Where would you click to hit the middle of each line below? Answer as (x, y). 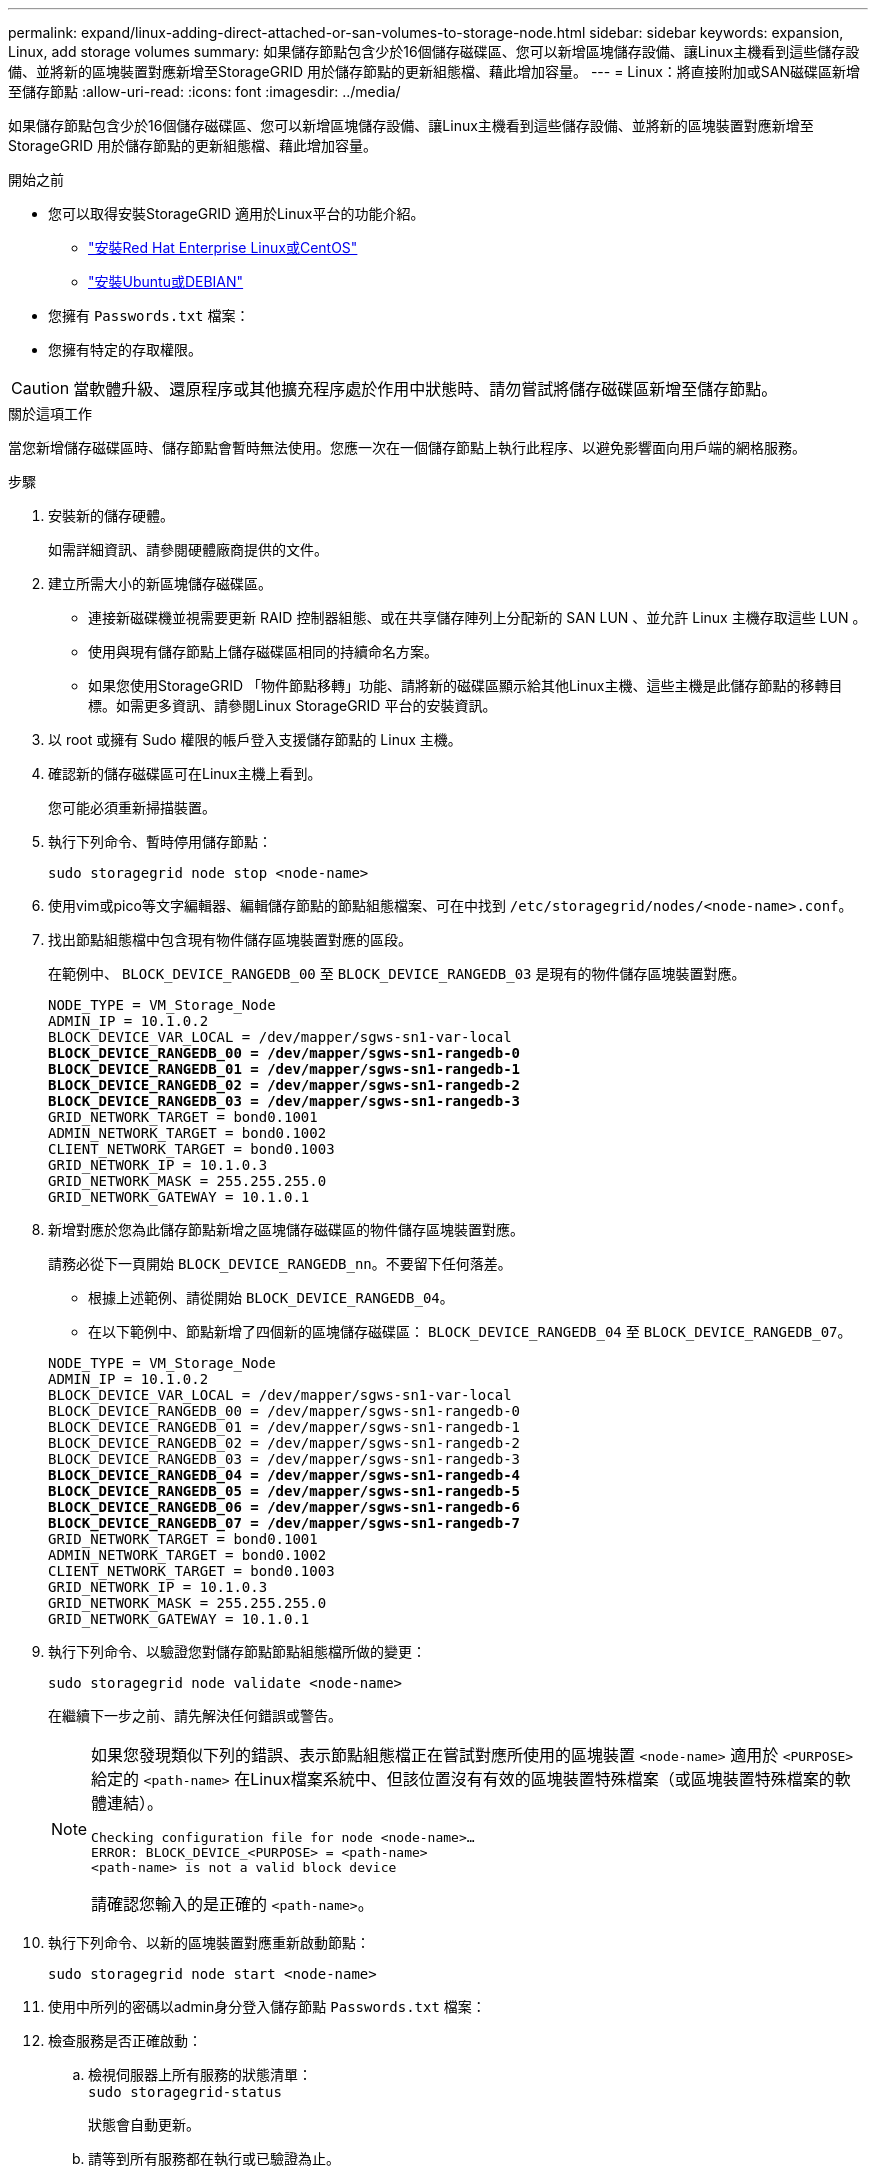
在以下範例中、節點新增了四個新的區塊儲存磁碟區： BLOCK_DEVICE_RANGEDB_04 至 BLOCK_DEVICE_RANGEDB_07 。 (470, 1331)
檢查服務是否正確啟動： (125, 2040)
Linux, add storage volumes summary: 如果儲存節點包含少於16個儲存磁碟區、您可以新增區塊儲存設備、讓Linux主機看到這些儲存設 (434, 51)
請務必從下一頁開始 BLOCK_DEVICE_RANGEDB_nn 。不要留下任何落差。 (280, 1263)
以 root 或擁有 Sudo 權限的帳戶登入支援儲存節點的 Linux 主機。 (255, 739)
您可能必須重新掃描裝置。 (132, 807)
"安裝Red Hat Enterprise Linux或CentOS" (223, 247)
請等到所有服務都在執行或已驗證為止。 (214, 2158)
